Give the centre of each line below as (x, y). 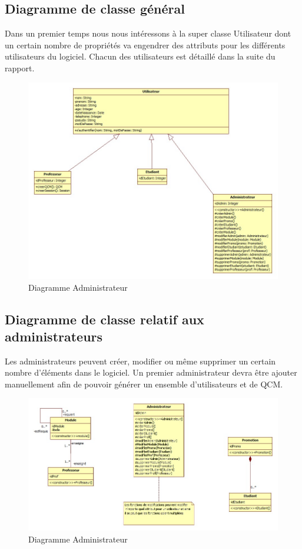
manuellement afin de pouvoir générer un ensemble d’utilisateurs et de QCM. (144, 384)
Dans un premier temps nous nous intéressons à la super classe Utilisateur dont (148, 33)
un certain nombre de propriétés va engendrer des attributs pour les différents (145, 45)
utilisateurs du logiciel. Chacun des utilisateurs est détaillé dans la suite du (140, 56)
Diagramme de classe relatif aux (104, 319)
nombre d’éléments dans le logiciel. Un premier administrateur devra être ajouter (151, 372)
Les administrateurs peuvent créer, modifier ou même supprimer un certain (140, 361)
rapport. (20, 68)
